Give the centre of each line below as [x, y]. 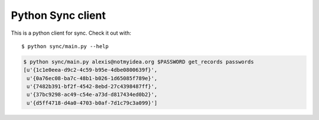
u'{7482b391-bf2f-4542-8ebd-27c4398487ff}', [92, 86]
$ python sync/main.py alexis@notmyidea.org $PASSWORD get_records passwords [139, 61]
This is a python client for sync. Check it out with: [71, 33]
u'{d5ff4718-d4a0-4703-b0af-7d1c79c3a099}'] [92, 103]
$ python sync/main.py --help [65, 46]
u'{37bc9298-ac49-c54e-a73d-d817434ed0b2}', [92, 95]
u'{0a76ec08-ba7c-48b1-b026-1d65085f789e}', [92, 78]
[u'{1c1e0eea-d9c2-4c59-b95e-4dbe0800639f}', [90, 70]
